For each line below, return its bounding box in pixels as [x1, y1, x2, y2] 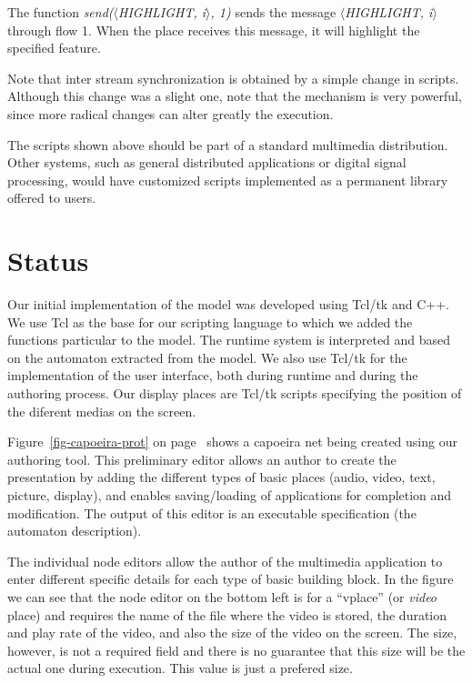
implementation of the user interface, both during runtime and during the [7, 366, 418, 385]
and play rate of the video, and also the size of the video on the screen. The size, [7, 623, 457, 642]
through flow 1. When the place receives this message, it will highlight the [7, 20, 420, 39]
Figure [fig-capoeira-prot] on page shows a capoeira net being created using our [7, 432, 457, 451]
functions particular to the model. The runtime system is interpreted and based [7, 330, 451, 349]
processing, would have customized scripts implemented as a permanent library [7, 170, 448, 189]
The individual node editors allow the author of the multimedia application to [7, 551, 443, 570]
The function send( [7, 3, 114, 21]
